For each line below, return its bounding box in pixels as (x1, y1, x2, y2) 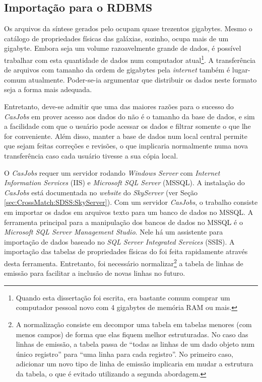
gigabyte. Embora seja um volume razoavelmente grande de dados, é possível (4, 43, 241, 53)
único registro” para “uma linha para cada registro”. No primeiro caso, (16, 348, 233, 359)
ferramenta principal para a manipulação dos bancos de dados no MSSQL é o (4, 216, 243, 227)
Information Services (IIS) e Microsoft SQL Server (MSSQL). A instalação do (4, 177, 245, 188)
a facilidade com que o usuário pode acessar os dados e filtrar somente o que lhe (4, 121, 251, 131)
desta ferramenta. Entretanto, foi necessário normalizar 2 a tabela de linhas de (4, 256, 243, 268)
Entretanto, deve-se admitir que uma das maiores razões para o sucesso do (4, 101, 234, 112)
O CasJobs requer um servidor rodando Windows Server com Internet (4, 167, 220, 178)
